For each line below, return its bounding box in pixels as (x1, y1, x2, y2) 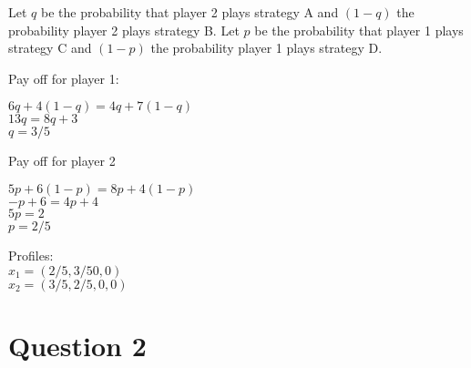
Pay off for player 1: (8, 68, 119, 87)
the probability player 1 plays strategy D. (150, 38, 383, 57)
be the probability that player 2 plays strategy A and (40, 3, 339, 21)
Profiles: (8, 245, 54, 264)
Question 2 (8, 326, 147, 363)
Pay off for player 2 (8, 151, 116, 170)
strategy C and (8, 38, 92, 57)
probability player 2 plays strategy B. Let (8, 20, 240, 39)
